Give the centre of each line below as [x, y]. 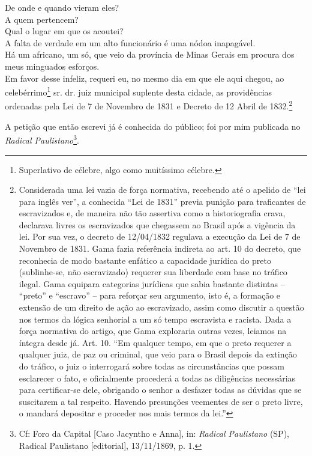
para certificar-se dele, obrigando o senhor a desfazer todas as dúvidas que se [160, 390]
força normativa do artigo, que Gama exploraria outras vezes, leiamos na [153, 331]
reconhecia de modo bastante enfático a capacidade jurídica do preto [145, 260]
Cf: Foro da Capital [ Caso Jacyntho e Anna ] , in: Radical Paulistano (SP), [154, 433]
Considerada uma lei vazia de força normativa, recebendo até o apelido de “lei [162, 190]
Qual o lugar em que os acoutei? [64, 31]
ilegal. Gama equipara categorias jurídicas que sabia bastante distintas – [152, 283]
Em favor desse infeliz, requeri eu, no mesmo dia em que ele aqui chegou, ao [145, 78]
